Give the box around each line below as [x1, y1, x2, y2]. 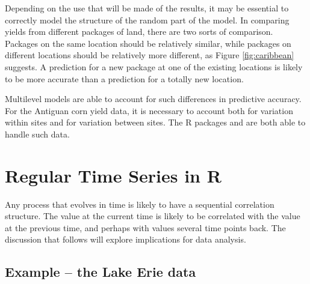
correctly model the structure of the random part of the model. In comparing [5, 13, 290, 26]
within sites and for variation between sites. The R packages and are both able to [5, 116, 306, 128]
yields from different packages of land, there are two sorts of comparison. [5, 25, 273, 38]
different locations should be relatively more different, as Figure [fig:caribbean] [5, 49, 294, 61]
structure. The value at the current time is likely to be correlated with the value [5, 210, 300, 222]
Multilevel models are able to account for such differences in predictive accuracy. [5, 92, 302, 105]
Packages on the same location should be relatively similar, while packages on [5, 37, 291, 49]
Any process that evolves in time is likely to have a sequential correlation [5, 198, 274, 210]
